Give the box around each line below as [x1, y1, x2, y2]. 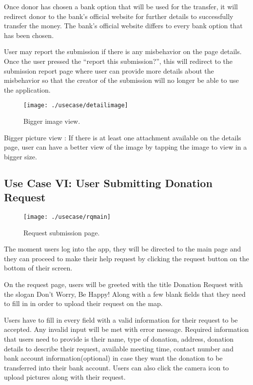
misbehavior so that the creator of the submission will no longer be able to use [4, 75, 239, 85]
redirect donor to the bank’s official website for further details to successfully [4, 11, 234, 21]
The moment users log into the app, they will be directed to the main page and [4, 244, 241, 254]
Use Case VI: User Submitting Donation [4, 175, 213, 190]
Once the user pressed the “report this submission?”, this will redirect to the [4, 56, 233, 66]
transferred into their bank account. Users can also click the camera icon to [4, 362, 229, 372]
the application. [4, 84, 51, 95]
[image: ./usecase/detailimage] [23, 102, 128, 109]
